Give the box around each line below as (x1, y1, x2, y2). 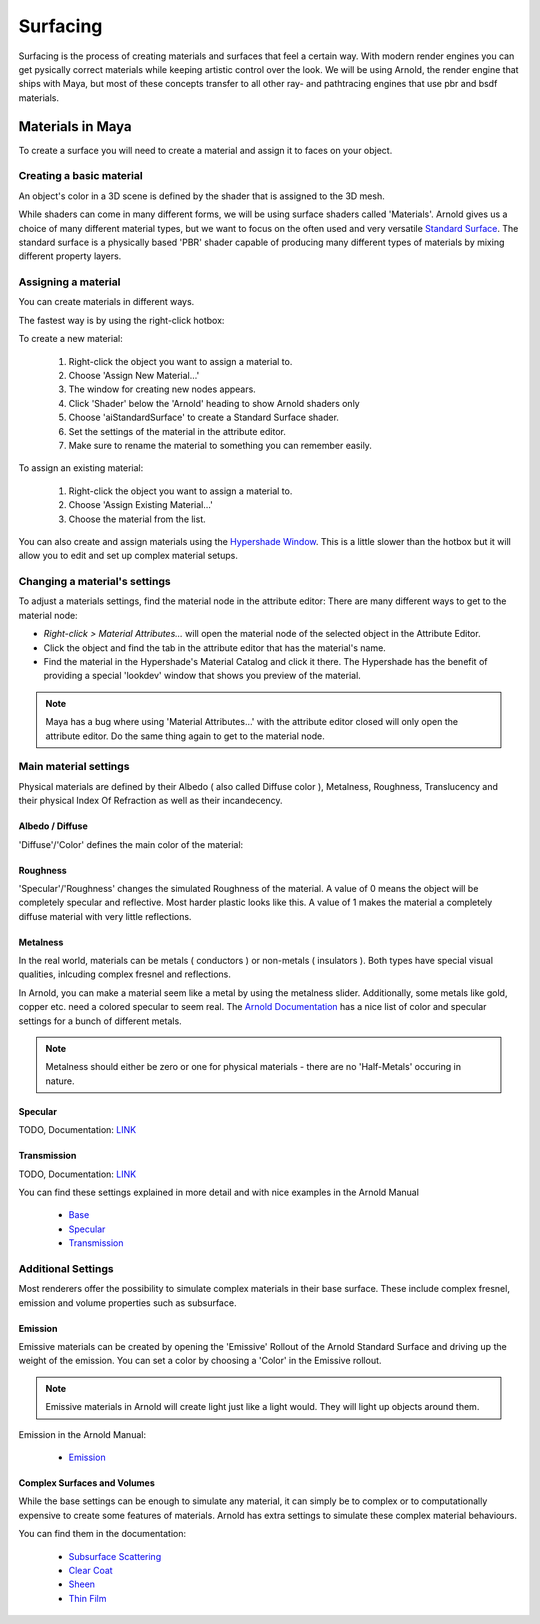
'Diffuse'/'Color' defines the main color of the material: (18, 838, 244, 850)
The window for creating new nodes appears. (68, 383, 257, 395)
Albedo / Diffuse (18, 820, 89, 832)
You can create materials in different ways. (18, 296, 195, 308)
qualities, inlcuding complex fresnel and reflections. (18, 968, 232, 980)
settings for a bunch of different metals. (18, 1015, 182, 1027)
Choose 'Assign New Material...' (68, 370, 200, 382)
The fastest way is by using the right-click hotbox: (18, 314, 225, 326)
